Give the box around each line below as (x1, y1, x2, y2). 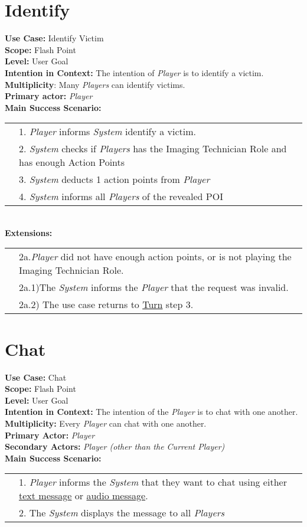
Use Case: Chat (5, 371, 67, 383)
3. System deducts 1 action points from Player (19, 172, 210, 186)
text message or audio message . (19, 489, 148, 503)
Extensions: (5, 226, 53, 238)
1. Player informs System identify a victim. (19, 125, 197, 139)
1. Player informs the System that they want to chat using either (19, 475, 287, 489)
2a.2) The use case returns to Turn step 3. (19, 297, 194, 312)
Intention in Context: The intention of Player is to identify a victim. (5, 66, 264, 78)
